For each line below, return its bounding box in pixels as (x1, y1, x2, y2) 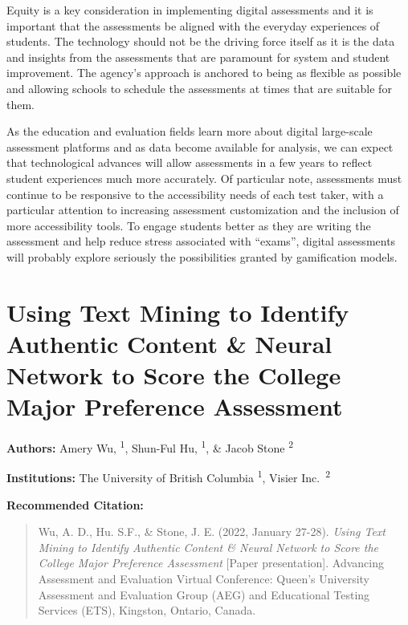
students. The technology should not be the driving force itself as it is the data (6, 33, 395, 50)
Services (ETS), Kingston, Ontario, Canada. (38, 602, 256, 619)
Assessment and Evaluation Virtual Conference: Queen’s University (38, 570, 370, 587)
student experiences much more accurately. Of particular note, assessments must (6, 169, 402, 186)
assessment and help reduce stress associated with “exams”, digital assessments (6, 233, 396, 250)
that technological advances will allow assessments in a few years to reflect (6, 154, 373, 171)
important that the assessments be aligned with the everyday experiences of (6, 17, 380, 34)
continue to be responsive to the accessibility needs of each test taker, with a (6, 185, 384, 202)
